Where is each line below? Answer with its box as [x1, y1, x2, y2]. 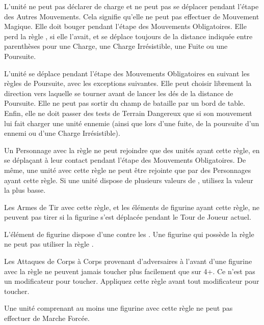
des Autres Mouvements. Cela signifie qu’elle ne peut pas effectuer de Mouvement [4, 11, 259, 21]
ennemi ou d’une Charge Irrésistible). [4, 128, 120, 138]
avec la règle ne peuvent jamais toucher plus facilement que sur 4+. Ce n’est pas [4, 265, 255, 276]
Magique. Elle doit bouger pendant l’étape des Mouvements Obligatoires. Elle [4, 21, 247, 32]
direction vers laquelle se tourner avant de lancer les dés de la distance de [4, 87, 233, 98]
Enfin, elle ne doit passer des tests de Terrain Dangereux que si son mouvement [4, 107, 252, 118]
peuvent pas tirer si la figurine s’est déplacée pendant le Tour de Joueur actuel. [4, 212, 251, 222]
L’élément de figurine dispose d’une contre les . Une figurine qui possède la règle [4, 228, 254, 239]
